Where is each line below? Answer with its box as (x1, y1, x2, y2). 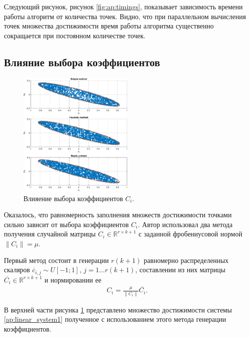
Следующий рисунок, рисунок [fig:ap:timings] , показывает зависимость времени (4, 1, 243, 11)
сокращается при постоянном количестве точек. (4, 30, 146, 40)
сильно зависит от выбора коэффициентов (4, 219, 129, 229)
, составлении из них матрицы (135, 264, 226, 275)
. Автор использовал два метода (138, 219, 233, 229)
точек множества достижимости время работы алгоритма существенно (4, 21, 214, 31)
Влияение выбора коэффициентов (23, 193, 123, 203)
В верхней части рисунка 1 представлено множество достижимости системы (4, 304, 232, 314)
